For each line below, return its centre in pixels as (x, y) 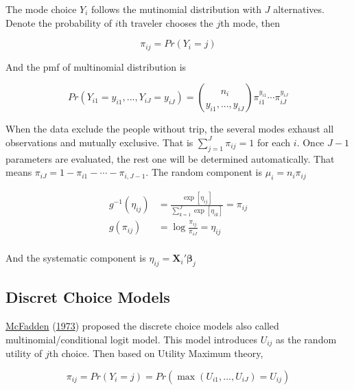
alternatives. (299, 9)
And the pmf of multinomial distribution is (96, 66)
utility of (24, 353)
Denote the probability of (59, 22)
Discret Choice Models (88, 297)
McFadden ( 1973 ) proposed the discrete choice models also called (142, 326)
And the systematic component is (76, 258)
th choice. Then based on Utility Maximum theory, (156, 353)
